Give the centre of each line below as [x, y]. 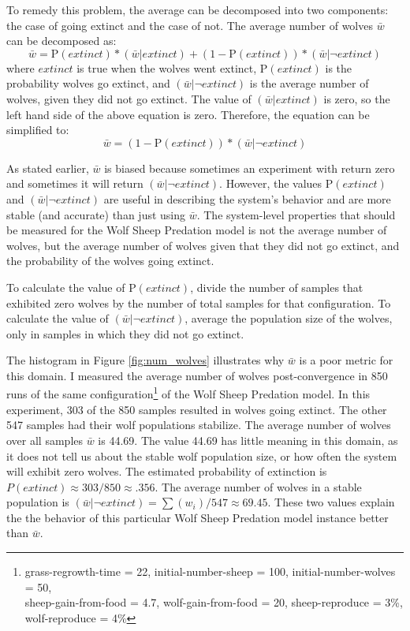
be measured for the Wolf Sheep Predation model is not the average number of [197, 230]
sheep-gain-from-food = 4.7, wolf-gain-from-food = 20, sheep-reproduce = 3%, [214, 602]
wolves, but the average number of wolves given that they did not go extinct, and [203, 245]
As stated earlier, [48, 168]
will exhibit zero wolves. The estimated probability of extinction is [167, 471]
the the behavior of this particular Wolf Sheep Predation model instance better [198, 517]
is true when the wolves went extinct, [167, 67]
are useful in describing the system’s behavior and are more [247, 198]
